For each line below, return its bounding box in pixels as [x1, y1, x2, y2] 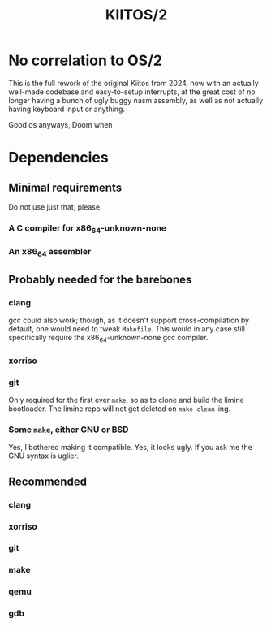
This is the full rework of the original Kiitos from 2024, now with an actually [8, 78, 260, 88]
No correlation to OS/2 [8, 51, 162, 70]
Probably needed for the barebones [8, 272, 192, 286]
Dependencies [8, 149, 109, 167]
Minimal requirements [8, 180, 123, 194]
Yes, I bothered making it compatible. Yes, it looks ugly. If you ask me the [8, 443, 253, 452]
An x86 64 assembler [8, 246, 92, 259]
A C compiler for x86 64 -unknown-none [8, 222, 167, 236]
